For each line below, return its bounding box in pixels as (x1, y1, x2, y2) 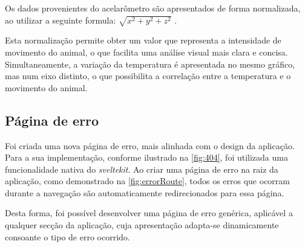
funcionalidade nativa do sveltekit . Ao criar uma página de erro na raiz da (5, 162, 278, 175)
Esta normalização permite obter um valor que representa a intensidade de (5, 34, 281, 47)
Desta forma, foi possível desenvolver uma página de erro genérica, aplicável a (5, 207, 293, 219)
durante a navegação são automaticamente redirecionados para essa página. (5, 186, 284, 199)
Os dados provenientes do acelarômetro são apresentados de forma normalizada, (5, 2, 301, 14)
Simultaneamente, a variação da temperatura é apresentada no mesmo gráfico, (5, 57, 295, 70)
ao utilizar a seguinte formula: (5, 13, 116, 26)
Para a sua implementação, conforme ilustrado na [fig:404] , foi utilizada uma (5, 151, 288, 164)
